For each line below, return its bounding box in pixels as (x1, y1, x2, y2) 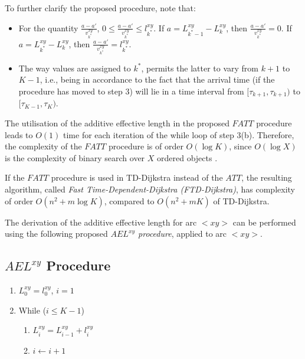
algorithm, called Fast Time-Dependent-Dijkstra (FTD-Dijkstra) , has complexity (5, 183, 295, 195)
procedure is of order (108, 140, 183, 152)
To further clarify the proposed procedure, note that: (5, 2, 196, 14)
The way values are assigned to (18, 61, 131, 74)
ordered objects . (157, 151, 218, 164)
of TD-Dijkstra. (213, 194, 270, 207)
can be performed (232, 216, 296, 228)
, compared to (104, 194, 155, 207)
